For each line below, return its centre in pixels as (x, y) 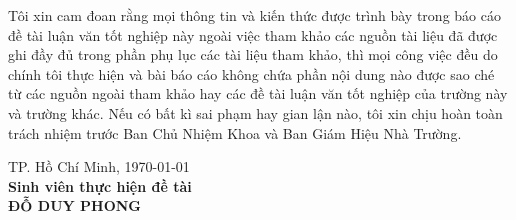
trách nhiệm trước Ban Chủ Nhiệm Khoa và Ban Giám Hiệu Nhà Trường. (235, 132)
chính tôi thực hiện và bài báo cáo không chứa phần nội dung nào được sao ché (251, 73)
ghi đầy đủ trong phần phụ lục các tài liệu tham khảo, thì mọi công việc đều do (253, 54)
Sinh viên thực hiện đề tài (100, 185)
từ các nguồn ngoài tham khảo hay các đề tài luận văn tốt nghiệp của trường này (258, 93)
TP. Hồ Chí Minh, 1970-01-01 (99, 166)
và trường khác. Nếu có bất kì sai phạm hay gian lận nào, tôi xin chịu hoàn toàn (255, 112)
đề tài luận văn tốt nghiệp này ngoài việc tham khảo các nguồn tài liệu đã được (253, 34)
